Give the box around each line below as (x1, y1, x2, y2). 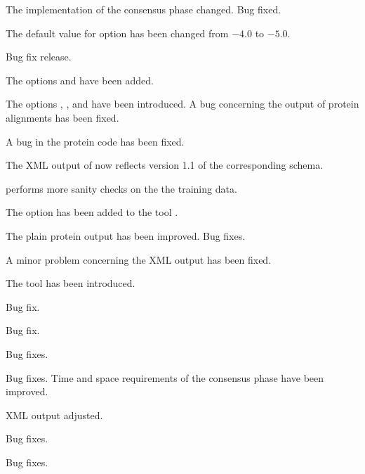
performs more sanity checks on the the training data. (6, 181, 237, 196)
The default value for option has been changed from (6, 25, 229, 40)
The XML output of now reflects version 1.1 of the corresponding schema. (6, 158, 324, 172)
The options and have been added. (6, 72, 154, 87)
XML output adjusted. (6, 407, 103, 422)
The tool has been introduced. (6, 276, 135, 290)
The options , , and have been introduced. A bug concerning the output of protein (6, 96, 359, 111)
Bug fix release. (6, 49, 72, 64)
